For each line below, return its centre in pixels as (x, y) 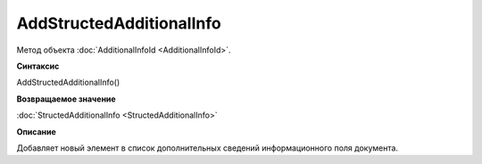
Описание (37, 131)
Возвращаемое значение (66, 99)
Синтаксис (38, 66)
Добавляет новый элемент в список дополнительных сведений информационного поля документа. (208, 148)
